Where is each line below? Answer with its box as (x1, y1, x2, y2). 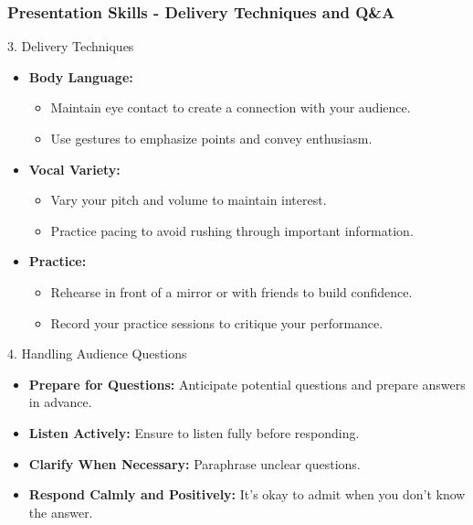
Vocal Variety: (28, 159, 121, 178)
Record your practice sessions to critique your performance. (50, 313, 384, 332)
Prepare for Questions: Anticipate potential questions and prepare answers (28, 374, 466, 393)
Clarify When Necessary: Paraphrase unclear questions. (28, 454, 361, 473)
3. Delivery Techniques (7, 37, 134, 56)
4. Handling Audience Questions (7, 344, 187, 363)
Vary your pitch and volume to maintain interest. (50, 190, 327, 209)
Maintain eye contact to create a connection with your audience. (50, 98, 411, 117)
